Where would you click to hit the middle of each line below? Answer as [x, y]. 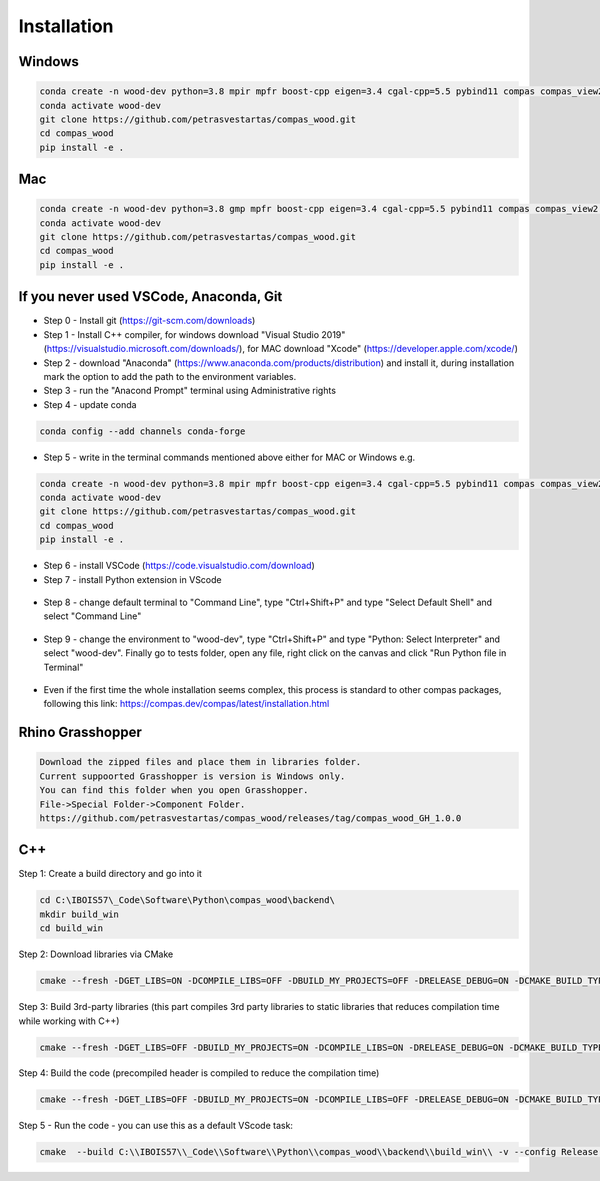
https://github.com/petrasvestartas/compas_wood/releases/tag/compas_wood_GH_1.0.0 [250, 818]
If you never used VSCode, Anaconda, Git [150, 296]
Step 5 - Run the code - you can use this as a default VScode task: [156, 1126]
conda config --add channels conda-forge [142, 431]
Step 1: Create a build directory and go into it [110, 874]
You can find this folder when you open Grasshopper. [174, 790]
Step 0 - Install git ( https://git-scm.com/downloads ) [149, 321]
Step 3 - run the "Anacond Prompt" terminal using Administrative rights [190, 391]
